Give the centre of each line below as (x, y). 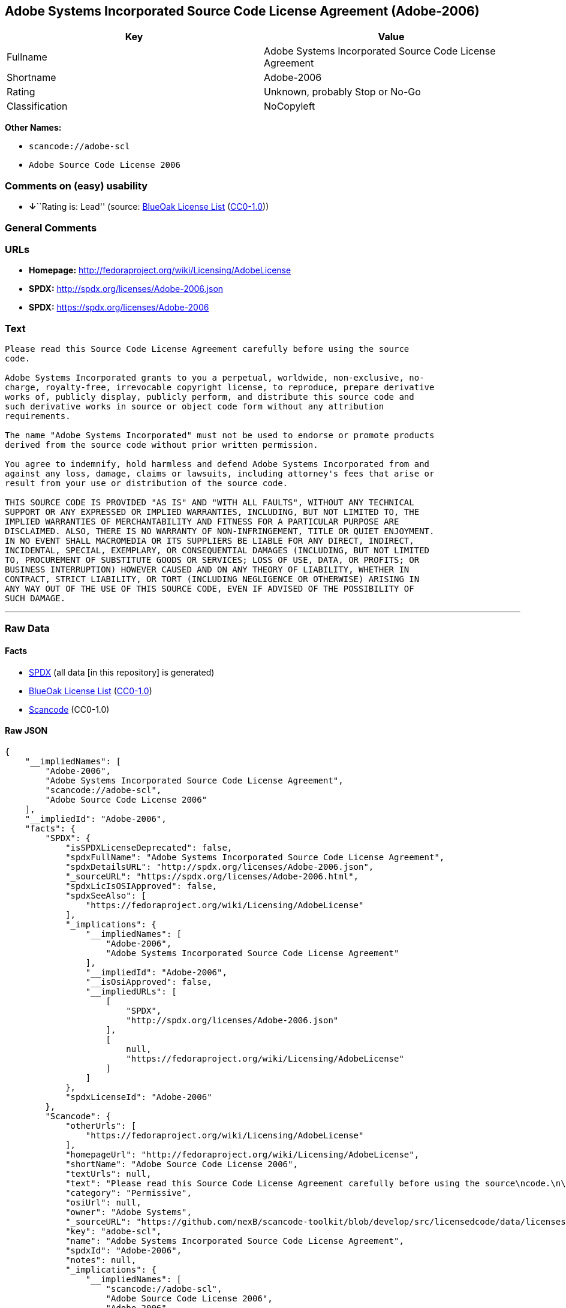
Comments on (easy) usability (76, 186)
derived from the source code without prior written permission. (162, 445)
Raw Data (27, 629)
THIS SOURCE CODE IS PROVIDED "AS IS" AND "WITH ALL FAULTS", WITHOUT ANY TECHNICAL (210, 503)
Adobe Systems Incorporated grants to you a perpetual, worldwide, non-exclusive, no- (215, 378)
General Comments (51, 227)
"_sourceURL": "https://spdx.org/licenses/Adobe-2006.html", (212, 876)
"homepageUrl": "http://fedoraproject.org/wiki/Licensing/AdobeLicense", (243, 1154)
